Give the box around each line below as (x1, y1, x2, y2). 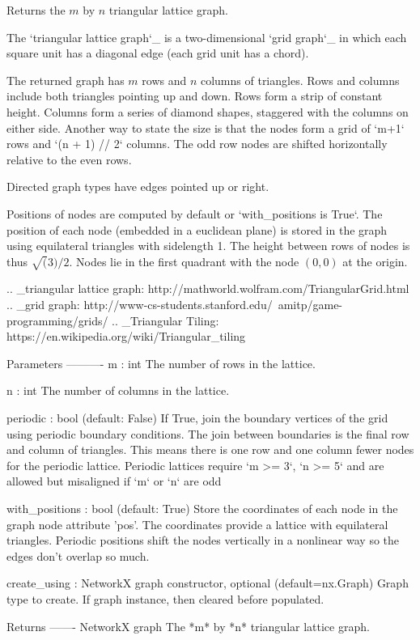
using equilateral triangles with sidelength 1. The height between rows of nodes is (6, 237, 410, 254)
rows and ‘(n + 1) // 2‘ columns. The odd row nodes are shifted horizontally (6, 135, 388, 152)
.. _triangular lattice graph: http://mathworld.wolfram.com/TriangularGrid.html (6, 280, 409, 297)
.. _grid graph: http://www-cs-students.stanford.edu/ (6, 296, 273, 313)
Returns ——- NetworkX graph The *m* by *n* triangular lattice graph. (6, 617, 370, 634)
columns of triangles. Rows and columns (200, 71, 400, 88)
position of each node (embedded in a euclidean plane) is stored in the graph (6, 221, 388, 238)
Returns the (6, 2, 66, 18)
